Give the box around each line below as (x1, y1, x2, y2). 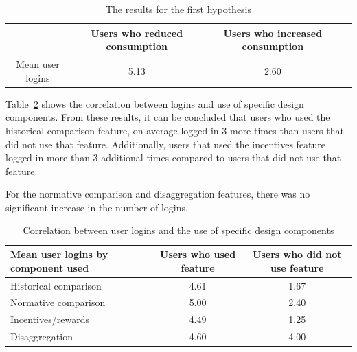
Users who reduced (91, 25, 183, 40)
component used (10, 260, 89, 274)
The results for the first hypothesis (105, 2, 252, 16)
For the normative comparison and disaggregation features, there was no (5, 187, 310, 201)
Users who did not (253, 247, 342, 261)
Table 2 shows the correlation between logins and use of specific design (5, 96, 304, 110)
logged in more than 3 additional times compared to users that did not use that (5, 150, 341, 165)
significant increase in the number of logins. (5, 200, 188, 214)
